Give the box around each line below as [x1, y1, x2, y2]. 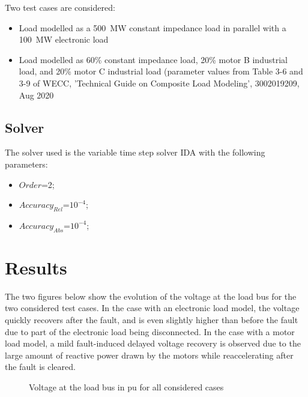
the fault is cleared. [5, 360, 76, 373]
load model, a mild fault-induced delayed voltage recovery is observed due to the [5, 337, 301, 350]
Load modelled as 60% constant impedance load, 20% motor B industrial [19, 53, 288, 65]
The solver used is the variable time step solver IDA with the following [5, 146, 265, 159]
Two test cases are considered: [5, 1, 115, 13]
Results [5, 255, 67, 279]
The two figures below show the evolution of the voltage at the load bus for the [5, 289, 297, 302]
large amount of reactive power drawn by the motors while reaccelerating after [5, 348, 294, 361]
